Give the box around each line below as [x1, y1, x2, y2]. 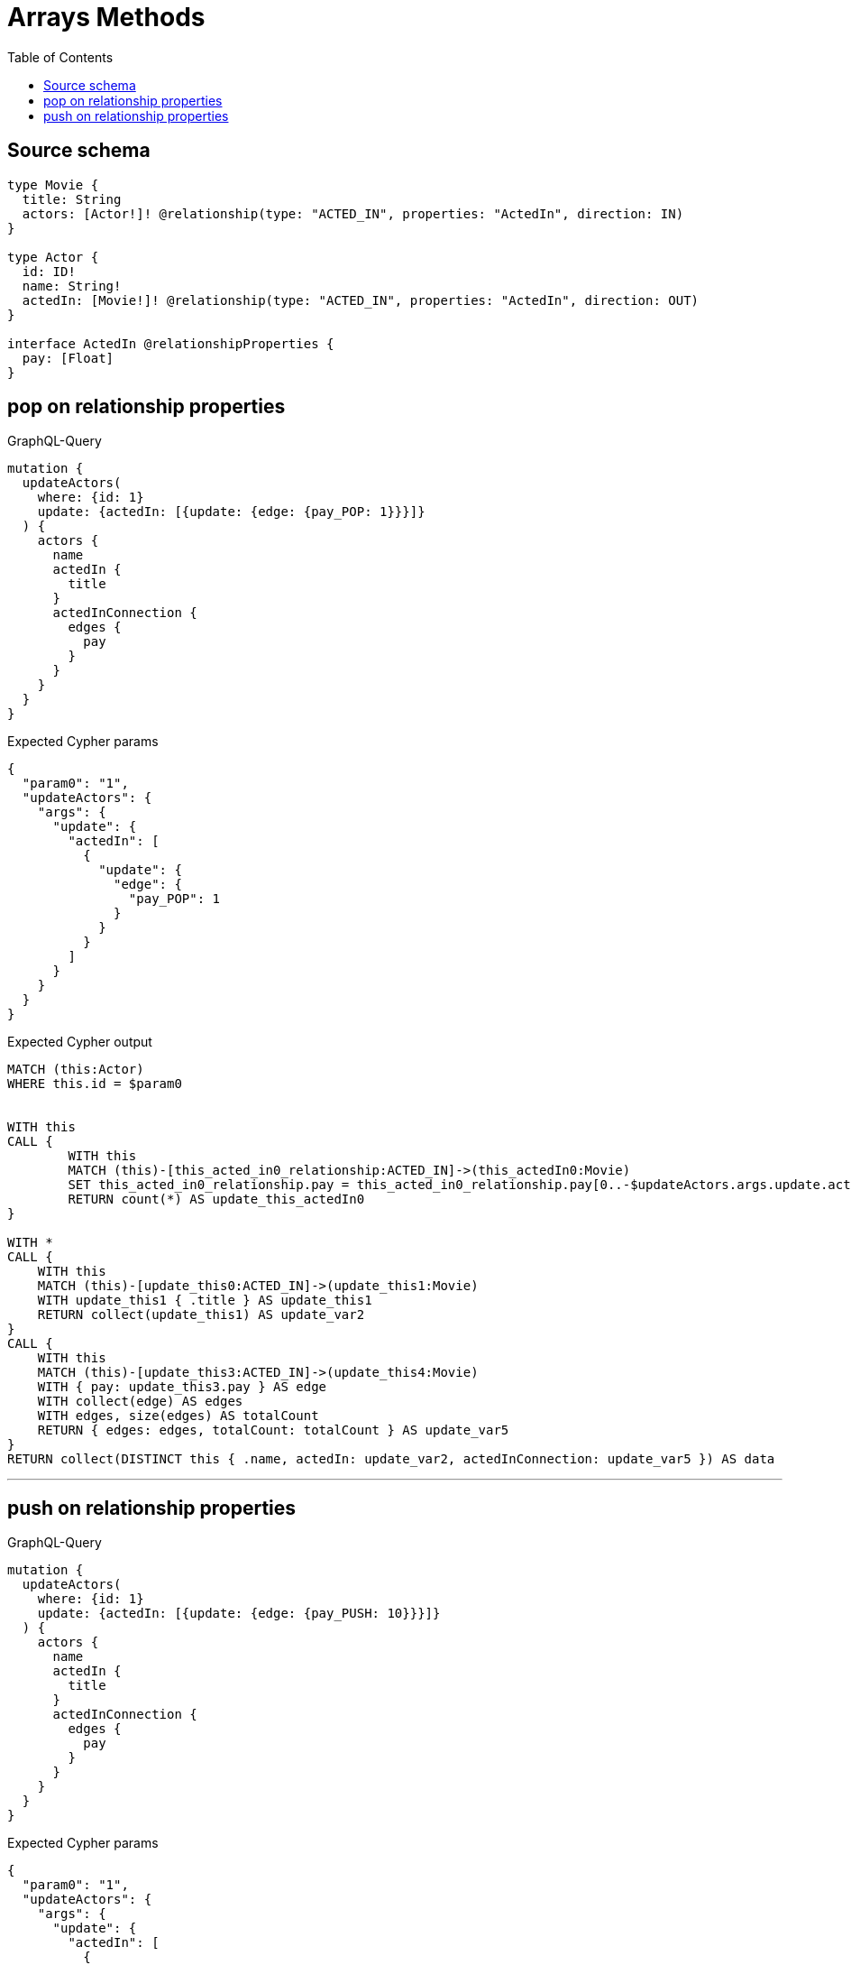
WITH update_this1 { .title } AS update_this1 [37, 1293, 372, 1308]
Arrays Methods [7, 2, 206, 32]
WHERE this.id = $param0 [7, 1076, 182, 1092]
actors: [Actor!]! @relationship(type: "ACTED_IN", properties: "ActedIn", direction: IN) [22, 206, 684, 221]
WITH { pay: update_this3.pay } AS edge [37, 1379, 327, 1395]
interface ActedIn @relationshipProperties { [7, 336, 334, 351]
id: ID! [22, 263, 76, 279]
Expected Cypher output [7, 1034, 152, 1050]
